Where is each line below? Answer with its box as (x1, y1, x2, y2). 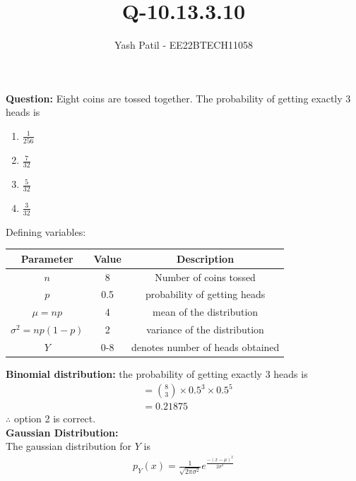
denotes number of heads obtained (131, 340, 280, 355)
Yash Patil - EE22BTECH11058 (114, 37, 253, 52)
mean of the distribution (153, 304, 259, 319)
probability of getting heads (145, 287, 266, 302)
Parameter (20, 251, 73, 266)
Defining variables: (6, 224, 86, 239)
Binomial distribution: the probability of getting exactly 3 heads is (6, 367, 308, 381)
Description (177, 251, 235, 266)
